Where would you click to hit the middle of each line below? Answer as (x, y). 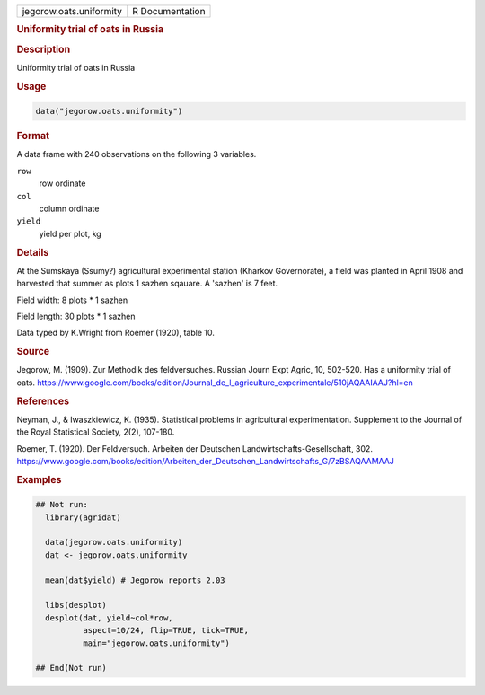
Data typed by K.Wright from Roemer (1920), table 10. (115, 333)
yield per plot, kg (71, 233)
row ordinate (62, 183)
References (43, 401)
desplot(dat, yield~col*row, (110, 618)
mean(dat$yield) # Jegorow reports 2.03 (135, 580)
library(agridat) (83, 517)
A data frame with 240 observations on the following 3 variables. (137, 154)
